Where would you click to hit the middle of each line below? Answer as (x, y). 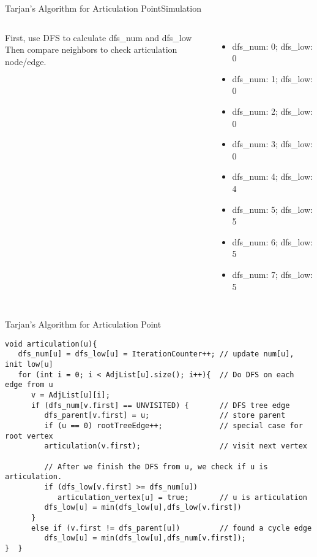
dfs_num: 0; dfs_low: (273, 46)
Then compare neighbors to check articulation (91, 49)
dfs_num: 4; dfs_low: (273, 176)
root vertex (29, 436)
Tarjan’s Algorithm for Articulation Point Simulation (103, 8)
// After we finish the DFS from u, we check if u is (156, 467)
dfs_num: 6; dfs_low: (273, 241)
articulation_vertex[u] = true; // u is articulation (182, 497)
